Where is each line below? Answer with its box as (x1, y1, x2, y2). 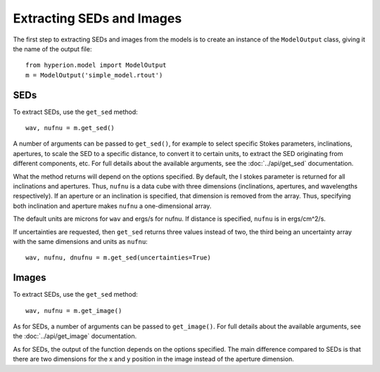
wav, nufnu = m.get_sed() (25, 124, 115, 132)
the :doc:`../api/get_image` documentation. (13, 332, 137, 340)
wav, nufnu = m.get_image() (25, 307, 122, 314)
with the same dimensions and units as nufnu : (13, 237, 148, 245)
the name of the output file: (13, 44, 92, 53)
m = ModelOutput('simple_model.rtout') (25, 71, 163, 79)
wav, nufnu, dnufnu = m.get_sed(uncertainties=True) (25, 254, 211, 262)
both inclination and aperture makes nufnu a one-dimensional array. (13, 201, 212, 210)
